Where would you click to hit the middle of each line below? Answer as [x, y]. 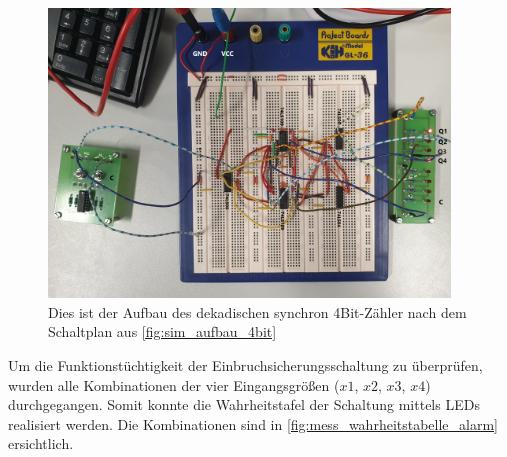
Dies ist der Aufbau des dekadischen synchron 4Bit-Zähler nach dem [257, 311]
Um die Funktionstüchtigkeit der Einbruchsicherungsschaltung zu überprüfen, [245, 365]
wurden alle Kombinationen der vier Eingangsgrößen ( [174, 384]
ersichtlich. [41, 443]
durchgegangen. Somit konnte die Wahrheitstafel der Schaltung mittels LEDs [244, 404]
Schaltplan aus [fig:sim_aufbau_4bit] [162, 331]
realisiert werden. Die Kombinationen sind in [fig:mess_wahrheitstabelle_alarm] [253, 423]
